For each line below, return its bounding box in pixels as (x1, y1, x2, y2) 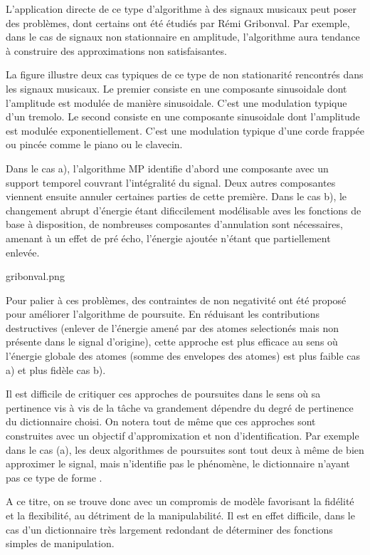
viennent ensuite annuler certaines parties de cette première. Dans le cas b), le (6, 189, 347, 204)
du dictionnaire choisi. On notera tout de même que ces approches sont (6, 414, 316, 429)
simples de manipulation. (6, 536, 115, 551)
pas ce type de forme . (6, 470, 102, 484)
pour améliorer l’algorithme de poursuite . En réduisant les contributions (6, 306, 320, 321)
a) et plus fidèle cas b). (6, 362, 106, 377)
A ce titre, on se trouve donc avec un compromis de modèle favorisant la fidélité (6, 494, 354, 509)
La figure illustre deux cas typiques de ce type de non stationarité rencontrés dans (6, 67, 364, 82)
